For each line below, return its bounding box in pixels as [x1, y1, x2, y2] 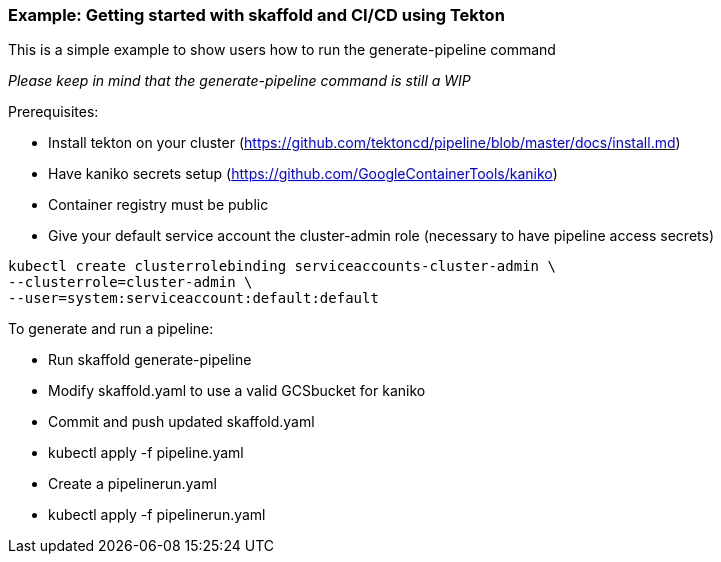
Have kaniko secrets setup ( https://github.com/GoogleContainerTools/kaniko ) [48, 165, 558, 183]
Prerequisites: [8, 103, 99, 121]
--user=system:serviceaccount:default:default [8, 290, 379, 307]
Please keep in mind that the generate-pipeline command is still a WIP [8, 72, 471, 90]
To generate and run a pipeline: [8, 320, 214, 338]
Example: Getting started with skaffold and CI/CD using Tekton [8, 5, 505, 25]
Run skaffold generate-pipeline [48, 351, 252, 369]
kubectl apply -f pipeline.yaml [48, 444, 244, 462]
